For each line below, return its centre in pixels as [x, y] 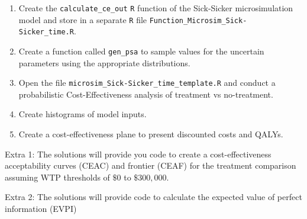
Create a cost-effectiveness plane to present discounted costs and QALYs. [151, 134]
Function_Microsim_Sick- [198, 20]
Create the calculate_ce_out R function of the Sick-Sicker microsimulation [156, 8]
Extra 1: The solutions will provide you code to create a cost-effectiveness [138, 154]
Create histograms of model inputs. [83, 114]
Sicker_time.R [46, 32]
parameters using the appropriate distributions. [104, 62]
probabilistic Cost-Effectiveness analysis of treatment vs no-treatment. [146, 94]
